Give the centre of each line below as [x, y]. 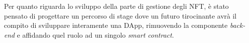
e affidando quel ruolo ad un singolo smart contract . [95, 34]
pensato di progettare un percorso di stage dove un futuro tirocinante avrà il [120, 15]
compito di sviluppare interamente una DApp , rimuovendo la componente [116, 25]
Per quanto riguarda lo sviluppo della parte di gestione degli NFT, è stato [117, 6]
